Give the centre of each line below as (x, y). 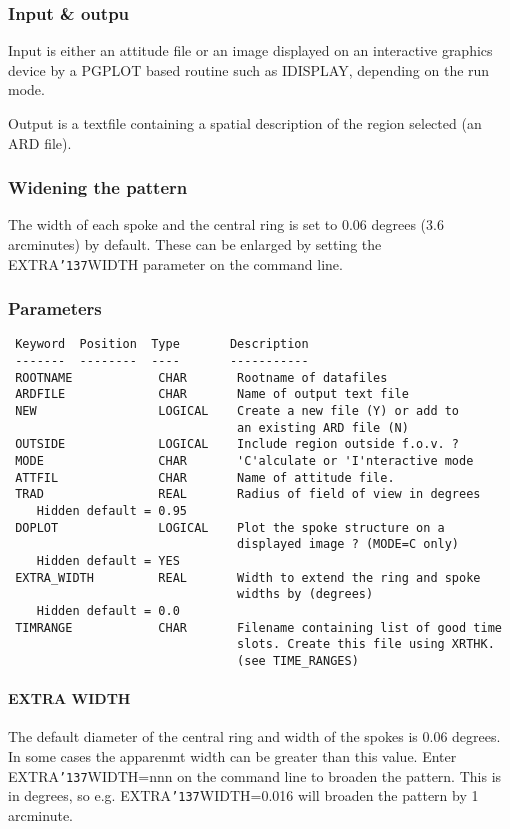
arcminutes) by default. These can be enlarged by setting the (195, 244)
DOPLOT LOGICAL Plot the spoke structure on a (230, 527)
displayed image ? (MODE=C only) (348, 544)
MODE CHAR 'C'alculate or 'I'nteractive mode (244, 461)
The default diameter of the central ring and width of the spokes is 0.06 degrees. (254, 736)
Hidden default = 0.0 (108, 610)
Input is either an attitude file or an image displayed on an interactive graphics (250, 50)
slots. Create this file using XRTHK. (366, 644)
